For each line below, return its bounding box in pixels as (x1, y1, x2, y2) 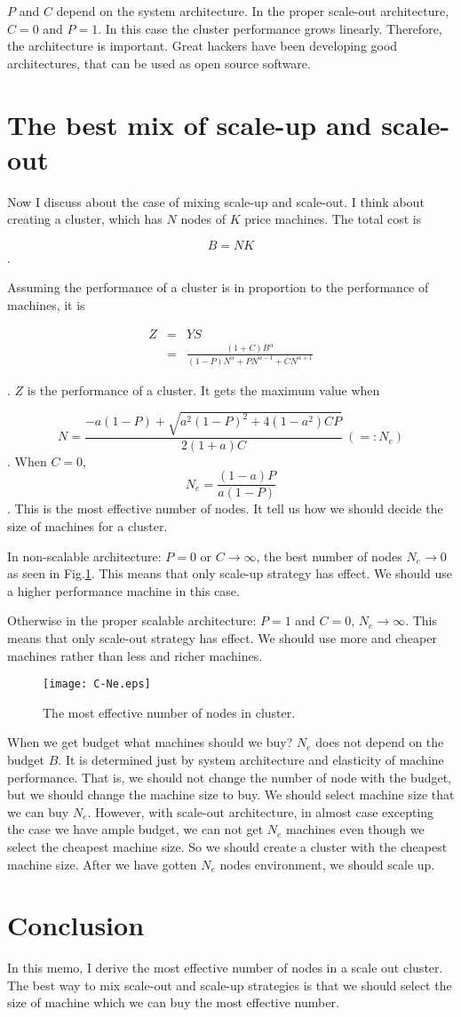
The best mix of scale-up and (7, 106, 372, 142)
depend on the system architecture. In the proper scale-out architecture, (56, 2, 449, 20)
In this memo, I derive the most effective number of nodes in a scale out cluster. (7, 958, 443, 977)
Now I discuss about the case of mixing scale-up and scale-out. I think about (7, 192, 425, 211)
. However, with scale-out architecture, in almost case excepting (87, 802, 434, 821)
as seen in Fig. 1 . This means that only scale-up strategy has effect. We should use (7, 564, 452, 583)
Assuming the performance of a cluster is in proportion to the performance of (7, 278, 429, 297)
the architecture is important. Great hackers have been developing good (7, 36, 398, 55)
